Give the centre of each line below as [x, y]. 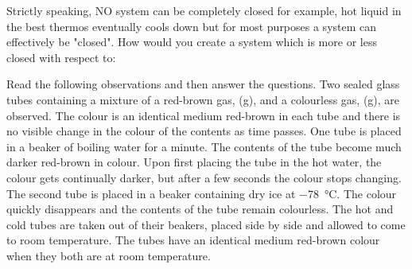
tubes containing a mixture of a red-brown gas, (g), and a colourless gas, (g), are [203, 99]
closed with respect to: [61, 57]
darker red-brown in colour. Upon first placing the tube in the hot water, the [194, 162]
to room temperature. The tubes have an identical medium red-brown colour [193, 240]
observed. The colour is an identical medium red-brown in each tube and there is [204, 115]
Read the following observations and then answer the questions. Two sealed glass [203, 84]
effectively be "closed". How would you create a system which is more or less [192, 42]
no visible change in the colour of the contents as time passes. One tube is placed [204, 131]
